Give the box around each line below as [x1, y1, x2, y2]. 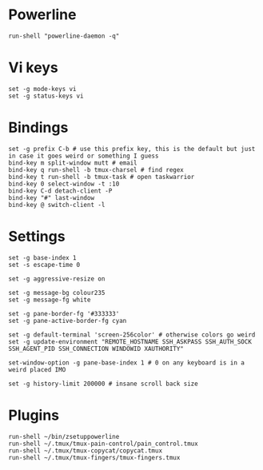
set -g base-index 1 [8, 253, 78, 261]
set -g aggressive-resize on [8, 274, 106, 283]
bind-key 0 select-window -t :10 [8, 180, 120, 188]
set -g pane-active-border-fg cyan [8, 317, 127, 325]
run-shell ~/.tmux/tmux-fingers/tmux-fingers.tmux [8, 453, 181, 461]
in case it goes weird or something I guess [8, 152, 159, 160]
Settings [8, 228, 66, 245]
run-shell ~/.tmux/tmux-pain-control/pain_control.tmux [8, 440, 198, 448]
